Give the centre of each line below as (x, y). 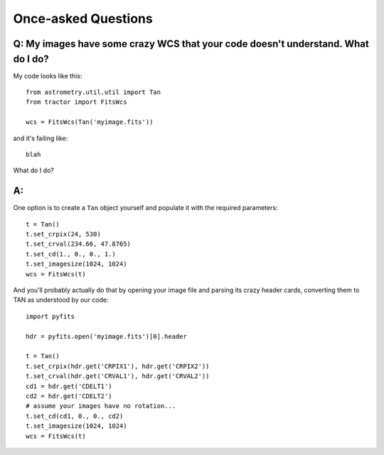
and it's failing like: (41, 138)
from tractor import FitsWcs (76, 102)
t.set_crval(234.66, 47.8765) (79, 244)
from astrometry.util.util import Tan (94, 92)
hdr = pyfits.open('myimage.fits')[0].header (107, 336)
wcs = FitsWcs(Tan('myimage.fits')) (90, 122)
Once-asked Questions (83, 19)
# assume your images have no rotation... (101, 406)
